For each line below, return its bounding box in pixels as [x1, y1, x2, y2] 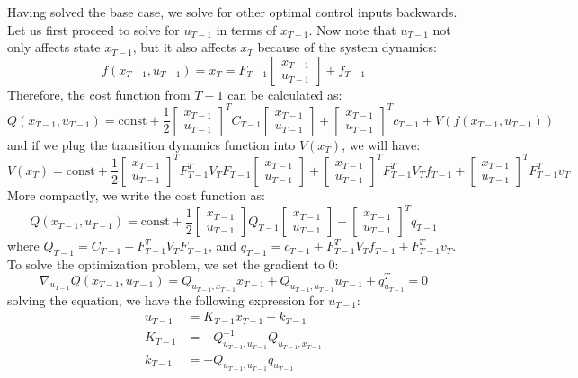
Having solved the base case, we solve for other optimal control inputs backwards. [7, 3, 458, 21]
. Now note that [308, 20, 396, 39]
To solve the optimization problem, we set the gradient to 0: [7, 254, 339, 273]
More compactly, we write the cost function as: [7, 185, 265, 204]
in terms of [216, 20, 277, 39]
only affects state [7, 38, 101, 57]
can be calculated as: [227, 84, 342, 103]
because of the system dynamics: [257, 38, 437, 57]
